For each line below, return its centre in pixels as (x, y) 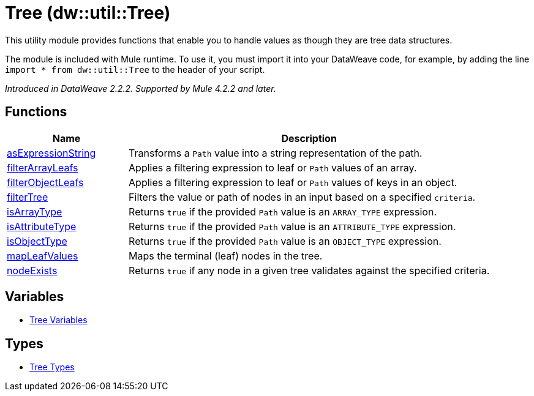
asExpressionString (51, 153)
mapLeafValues (43, 256)
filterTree (28, 197)
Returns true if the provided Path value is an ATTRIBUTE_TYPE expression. (292, 226)
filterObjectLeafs (45, 182)
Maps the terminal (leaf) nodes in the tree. (226, 256)
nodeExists (32, 270)
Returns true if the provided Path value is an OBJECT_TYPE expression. (285, 241)
